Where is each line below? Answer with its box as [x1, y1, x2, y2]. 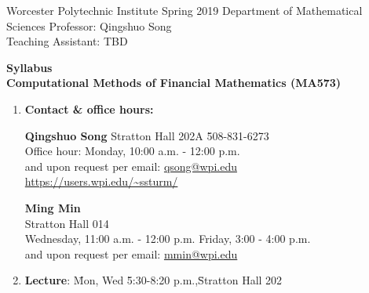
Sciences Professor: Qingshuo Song [6, 17, 172, 34]
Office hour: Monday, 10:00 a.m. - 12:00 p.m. [24, 143, 240, 159]
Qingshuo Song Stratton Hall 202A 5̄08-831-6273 [24, 127, 269, 143]
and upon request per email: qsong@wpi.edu [24, 157, 237, 174]
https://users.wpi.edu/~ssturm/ [24, 173, 178, 190]
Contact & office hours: [24, 100, 154, 117]
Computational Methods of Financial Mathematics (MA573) [6, 74, 342, 91]
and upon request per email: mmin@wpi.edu [24, 245, 238, 262]
